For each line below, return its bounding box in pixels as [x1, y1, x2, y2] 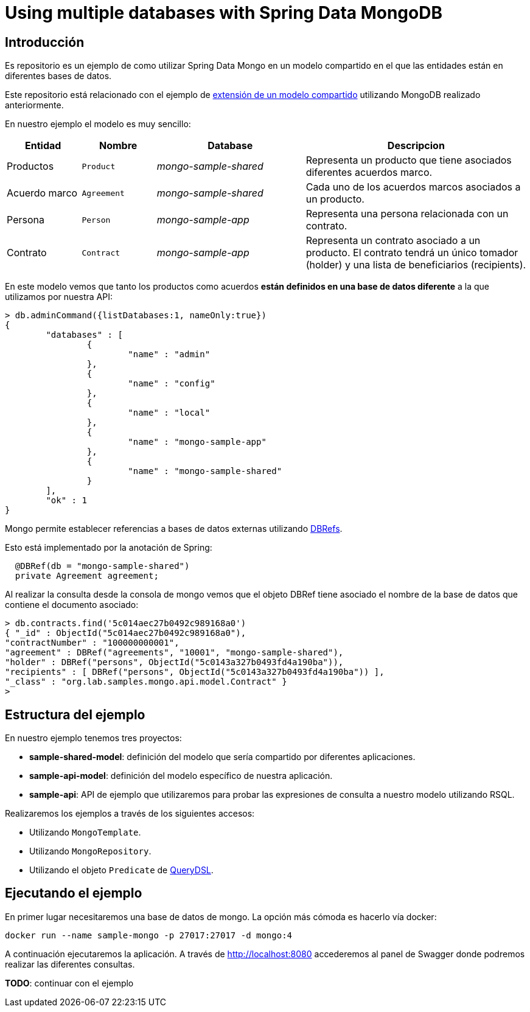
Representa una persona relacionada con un [305, 208, 509, 220]
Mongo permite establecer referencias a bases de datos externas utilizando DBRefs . [5, 523, 343, 534]
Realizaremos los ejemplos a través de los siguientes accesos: [5, 808, 255, 819]
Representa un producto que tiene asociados [305, 154, 512, 167]
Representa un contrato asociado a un [305, 234, 481, 247]
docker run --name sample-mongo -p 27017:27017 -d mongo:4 [5, 930, 293, 940]
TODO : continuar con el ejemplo [5, 977, 134, 988]
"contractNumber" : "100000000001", [5, 638, 180, 648]
